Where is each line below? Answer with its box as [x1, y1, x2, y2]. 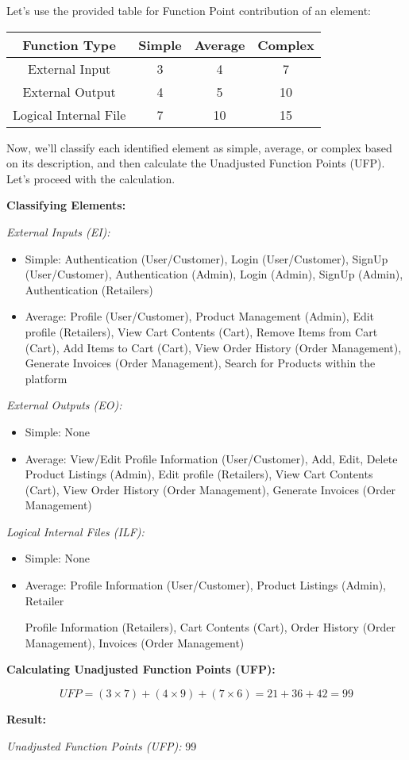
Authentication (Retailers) [25, 281, 153, 297]
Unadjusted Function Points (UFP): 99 [6, 737, 197, 754]
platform [25, 370, 68, 386]
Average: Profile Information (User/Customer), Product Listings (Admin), [25, 577, 387, 593]
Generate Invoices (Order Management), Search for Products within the [25, 355, 376, 371]
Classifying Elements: [6, 197, 126, 213]
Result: [6, 711, 46, 727]
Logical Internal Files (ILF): [6, 523, 145, 539]
